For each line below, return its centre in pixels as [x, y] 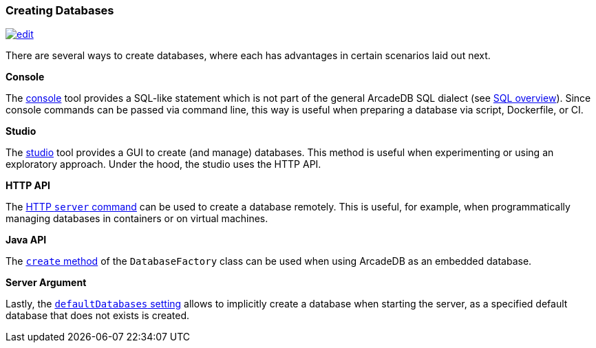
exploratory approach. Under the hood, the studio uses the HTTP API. [163, 164]
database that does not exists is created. [98, 316]
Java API [26, 240]
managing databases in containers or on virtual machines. [137, 219]
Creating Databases [60, 10]
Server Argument [46, 283]
